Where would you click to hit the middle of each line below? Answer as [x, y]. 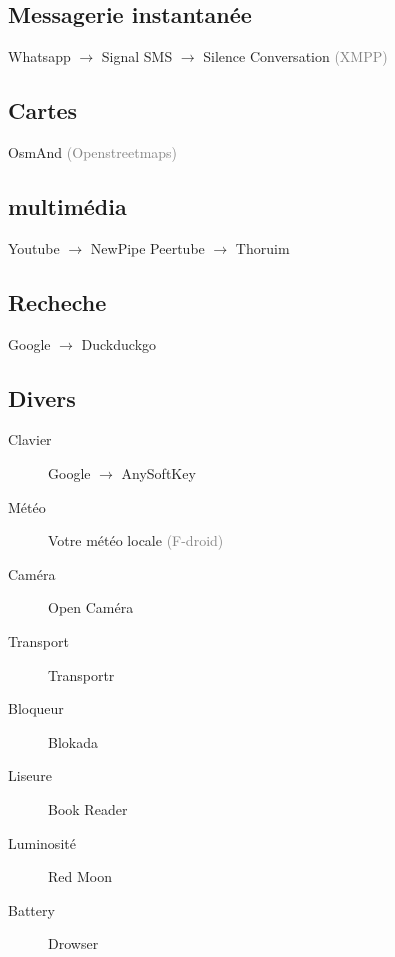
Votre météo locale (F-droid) [136, 540]
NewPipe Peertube [147, 247]
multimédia [67, 205]
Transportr [81, 674]
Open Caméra [91, 607]
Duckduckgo [119, 343]
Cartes [43, 110]
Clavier [30, 439]
